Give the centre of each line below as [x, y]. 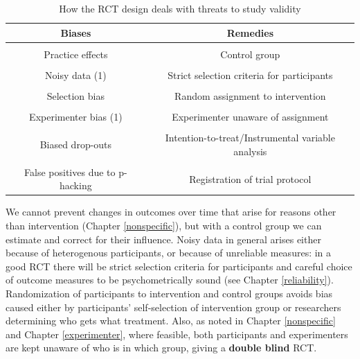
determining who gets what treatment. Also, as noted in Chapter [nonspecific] [171, 321]
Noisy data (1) [75, 75]
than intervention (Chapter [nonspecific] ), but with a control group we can [164, 226]
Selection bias [76, 95]
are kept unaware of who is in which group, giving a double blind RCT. [161, 348]
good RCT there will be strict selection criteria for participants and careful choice [179, 266]
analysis [250, 151]
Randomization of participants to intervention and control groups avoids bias [169, 293]
